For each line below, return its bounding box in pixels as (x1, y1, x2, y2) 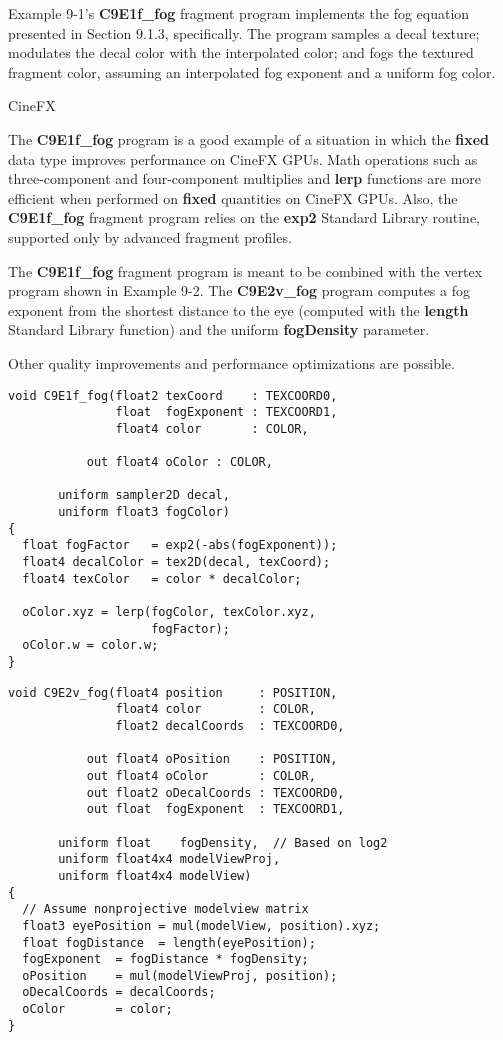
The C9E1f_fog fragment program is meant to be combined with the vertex (8, 260, 483, 281)
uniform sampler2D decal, (58, 488, 230, 503)
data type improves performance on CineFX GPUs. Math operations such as (8, 148, 478, 169)
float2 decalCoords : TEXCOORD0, (115, 718, 345, 733)
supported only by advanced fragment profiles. (8, 226, 292, 247)
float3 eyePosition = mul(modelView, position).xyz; (22, 918, 381, 933)
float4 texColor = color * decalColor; (22, 571, 302, 586)
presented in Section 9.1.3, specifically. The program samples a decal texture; (8, 22, 480, 43)
